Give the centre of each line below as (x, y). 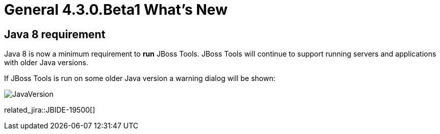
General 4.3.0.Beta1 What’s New (116, 10)
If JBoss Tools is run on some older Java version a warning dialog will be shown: (140, 78)
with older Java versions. (46, 63)
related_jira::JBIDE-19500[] (50, 110)
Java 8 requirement (55, 34)
